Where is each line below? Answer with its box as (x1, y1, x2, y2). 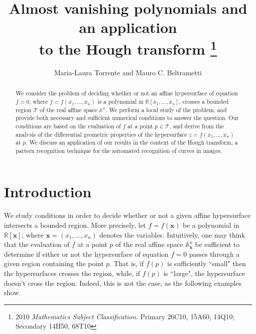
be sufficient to (195, 239, 240, 249)
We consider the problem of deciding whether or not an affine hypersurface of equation (15, 89, 238, 97)
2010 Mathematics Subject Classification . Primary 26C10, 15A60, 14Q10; (15, 311, 235, 321)
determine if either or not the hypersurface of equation (4, 248, 169, 259)
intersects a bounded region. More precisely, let (4, 220, 146, 230)
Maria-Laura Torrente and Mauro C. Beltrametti (54, 67, 202, 77)
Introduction (4, 182, 92, 202)
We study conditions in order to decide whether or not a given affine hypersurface (4, 210, 251, 220)
